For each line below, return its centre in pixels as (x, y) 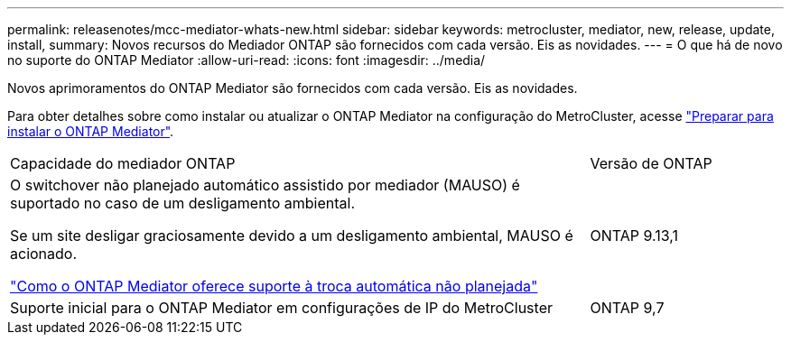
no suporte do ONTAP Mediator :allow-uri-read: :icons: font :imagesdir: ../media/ (247, 60)
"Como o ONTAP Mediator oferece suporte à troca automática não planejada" (274, 286)
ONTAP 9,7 (627, 308)
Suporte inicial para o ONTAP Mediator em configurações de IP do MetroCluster (281, 308)
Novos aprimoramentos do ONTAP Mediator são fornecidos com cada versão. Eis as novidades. (293, 88)
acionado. (44, 254)
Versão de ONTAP (651, 163)
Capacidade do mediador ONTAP (123, 163)
